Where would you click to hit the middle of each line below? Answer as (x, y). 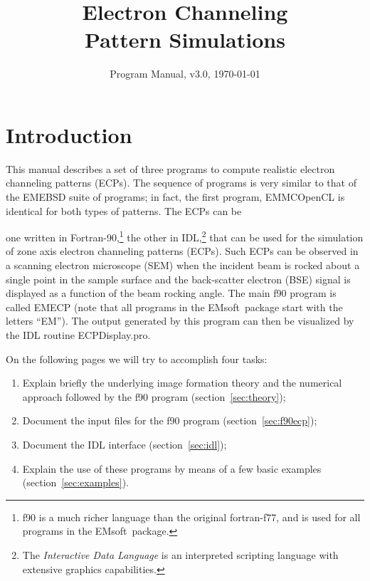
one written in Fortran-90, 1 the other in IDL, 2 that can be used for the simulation (185, 236)
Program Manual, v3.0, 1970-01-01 (185, 74)
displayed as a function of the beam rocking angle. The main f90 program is (171, 293)
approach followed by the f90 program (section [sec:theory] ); (154, 396)
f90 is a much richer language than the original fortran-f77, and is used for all (191, 517)
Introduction (69, 134)
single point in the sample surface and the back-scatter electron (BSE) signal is (178, 279)
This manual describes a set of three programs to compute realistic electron (170, 168)
